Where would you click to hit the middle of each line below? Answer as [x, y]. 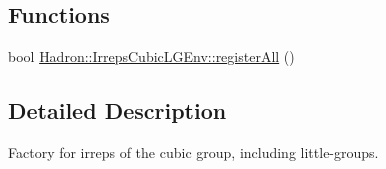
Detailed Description [117, 110]
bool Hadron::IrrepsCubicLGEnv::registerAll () [151, 56]
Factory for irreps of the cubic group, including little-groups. [193, 152]
